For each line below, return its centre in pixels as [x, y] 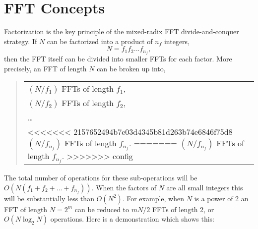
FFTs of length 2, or [183, 209]
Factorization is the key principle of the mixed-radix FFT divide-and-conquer [122, 31]
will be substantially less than [49, 198]
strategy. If [21, 41]
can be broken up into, [131, 68]
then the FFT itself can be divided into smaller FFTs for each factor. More [118, 59]
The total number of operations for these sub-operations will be [101, 178]
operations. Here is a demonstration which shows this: [132, 219]
